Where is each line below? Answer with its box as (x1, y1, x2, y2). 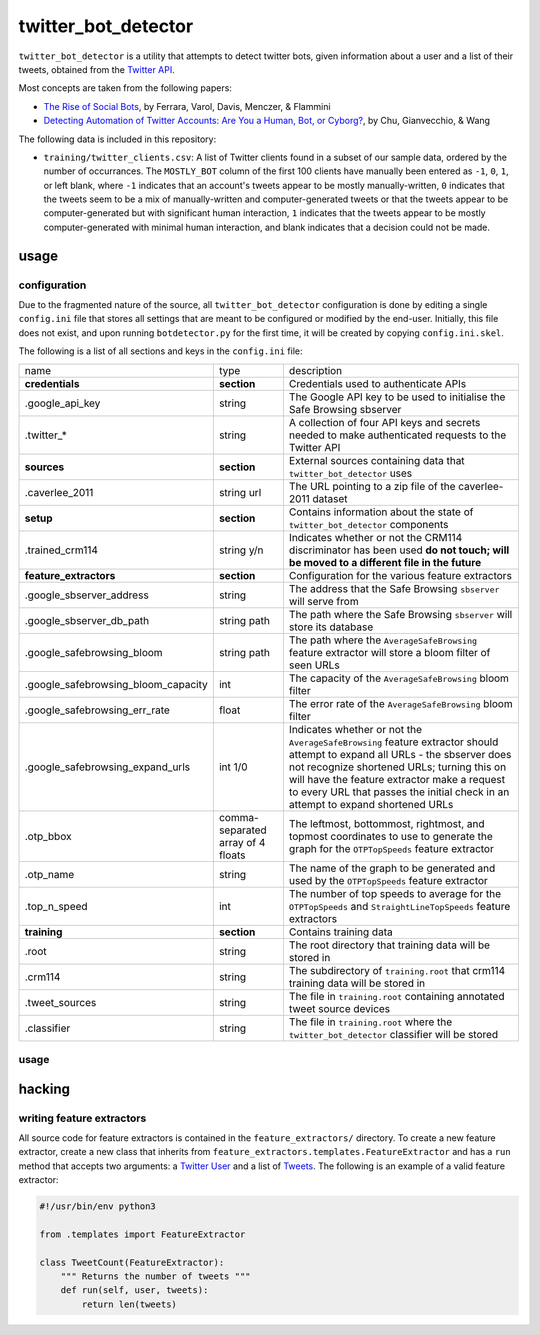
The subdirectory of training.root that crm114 (288, 963, 506, 977)
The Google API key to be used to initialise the (288, 390, 506, 404)
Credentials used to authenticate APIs (288, 376, 467, 390)
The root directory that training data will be (288, 938, 490, 952)
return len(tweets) (81, 1298, 177, 1310)
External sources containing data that (288, 453, 465, 467)
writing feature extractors (18, 1111, 147, 1125)
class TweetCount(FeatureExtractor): (39, 1256, 225, 1268)
